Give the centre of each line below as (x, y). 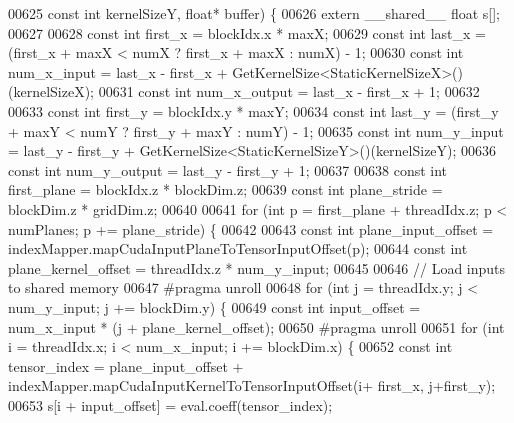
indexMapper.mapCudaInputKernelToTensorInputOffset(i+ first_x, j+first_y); (252, 385)
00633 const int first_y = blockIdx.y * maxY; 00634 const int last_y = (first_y (253, 110)
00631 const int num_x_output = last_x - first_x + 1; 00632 (289, 91)
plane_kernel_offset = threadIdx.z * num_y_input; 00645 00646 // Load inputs (257, 267)
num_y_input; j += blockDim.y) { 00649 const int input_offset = (214, 306)
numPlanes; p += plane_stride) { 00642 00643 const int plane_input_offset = (251, 228)
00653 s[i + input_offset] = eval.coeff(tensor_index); (170, 404)
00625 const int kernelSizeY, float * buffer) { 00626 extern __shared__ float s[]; (254, 13)
